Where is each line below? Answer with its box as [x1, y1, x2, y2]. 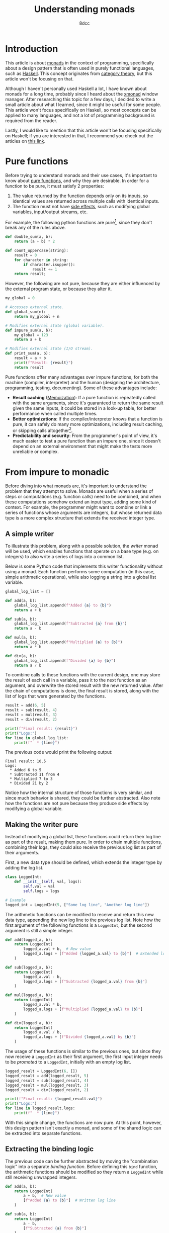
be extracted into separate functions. [5, 1130, 82, 1136]
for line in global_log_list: [5, 735, 69, 740]
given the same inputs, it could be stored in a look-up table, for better [12, 405, 156, 411]
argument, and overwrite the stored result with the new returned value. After [5, 682, 163, 688]
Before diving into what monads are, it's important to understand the [5, 483, 147, 489]
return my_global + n [14, 314, 59, 319]
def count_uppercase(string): [5, 248, 69, 253]
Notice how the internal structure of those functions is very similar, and [5, 789, 152, 796]
